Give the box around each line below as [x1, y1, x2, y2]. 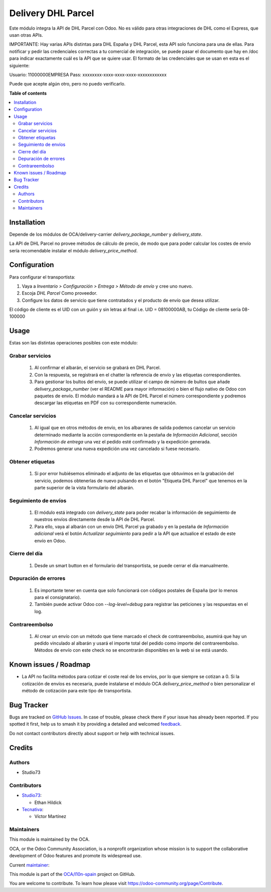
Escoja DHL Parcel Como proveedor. [22, 290, 97, 296]
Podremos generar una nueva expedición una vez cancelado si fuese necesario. [34, 445, 201, 452]
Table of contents [9, 90, 47, 96]
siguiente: [9, 62, 30, 68]
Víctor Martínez [34, 814, 67, 820]
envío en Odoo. [34, 538, 66, 544]
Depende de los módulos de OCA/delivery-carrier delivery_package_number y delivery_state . [9, 231, 203, 237]
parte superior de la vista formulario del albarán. [34, 485, 134, 491]
